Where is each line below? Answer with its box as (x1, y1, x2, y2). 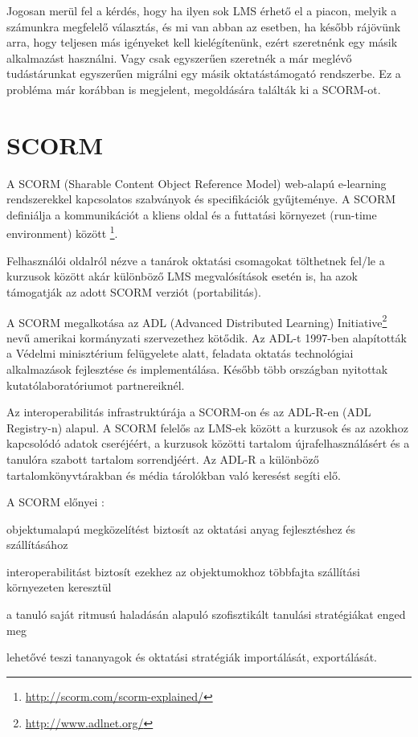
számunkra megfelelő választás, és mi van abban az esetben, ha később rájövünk (6, 18, 401, 35)
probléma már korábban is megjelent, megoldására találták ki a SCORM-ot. (6, 80, 381, 97)
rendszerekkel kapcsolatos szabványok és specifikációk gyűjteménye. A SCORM (6, 190, 396, 207)
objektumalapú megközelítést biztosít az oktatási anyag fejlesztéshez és (6, 520, 356, 537)
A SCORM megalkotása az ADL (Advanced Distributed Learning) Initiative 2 (6, 311, 387, 330)
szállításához (6, 536, 68, 553)
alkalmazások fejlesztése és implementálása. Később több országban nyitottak (6, 360, 388, 377)
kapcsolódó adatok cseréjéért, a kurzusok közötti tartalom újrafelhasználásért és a (6, 435, 410, 452)
